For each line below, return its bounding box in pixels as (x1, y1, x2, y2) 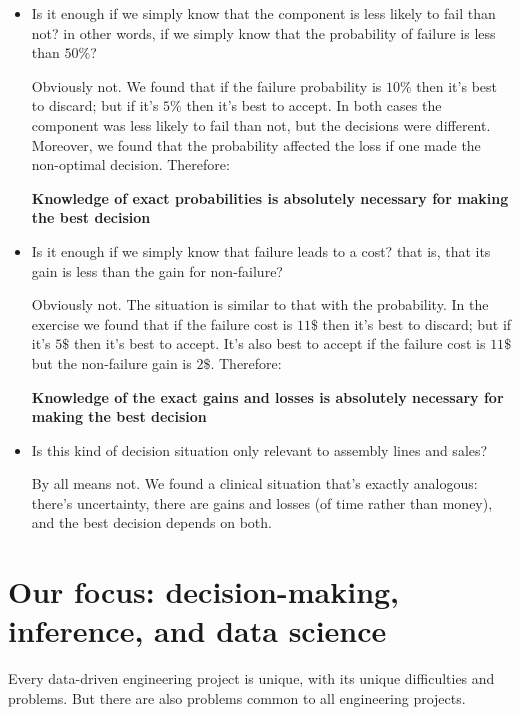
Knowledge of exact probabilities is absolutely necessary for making (31, 187, 509, 208)
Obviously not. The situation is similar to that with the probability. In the (31, 294, 489, 315)
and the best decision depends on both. (31, 512, 272, 533)
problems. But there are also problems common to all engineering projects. (8, 687, 466, 708)
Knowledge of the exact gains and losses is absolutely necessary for (31, 386, 504, 407)
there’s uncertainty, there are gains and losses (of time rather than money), (31, 492, 493, 513)
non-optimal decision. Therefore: (31, 154, 230, 175)
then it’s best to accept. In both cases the (186, 95, 442, 116)
